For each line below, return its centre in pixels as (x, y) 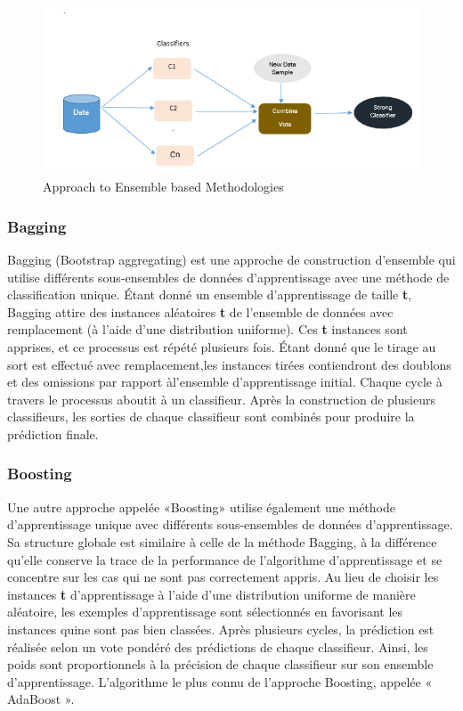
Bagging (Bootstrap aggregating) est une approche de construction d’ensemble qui (231, 260)
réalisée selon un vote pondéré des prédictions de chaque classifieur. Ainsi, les (218, 646)
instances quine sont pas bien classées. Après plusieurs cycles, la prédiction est (221, 629)
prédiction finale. (53, 433)
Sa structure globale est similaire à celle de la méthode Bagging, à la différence (222, 541)
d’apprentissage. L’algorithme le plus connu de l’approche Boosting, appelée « (220, 681)
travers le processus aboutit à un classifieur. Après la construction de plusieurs (221, 399)
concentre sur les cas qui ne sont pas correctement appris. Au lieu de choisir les (223, 577)
